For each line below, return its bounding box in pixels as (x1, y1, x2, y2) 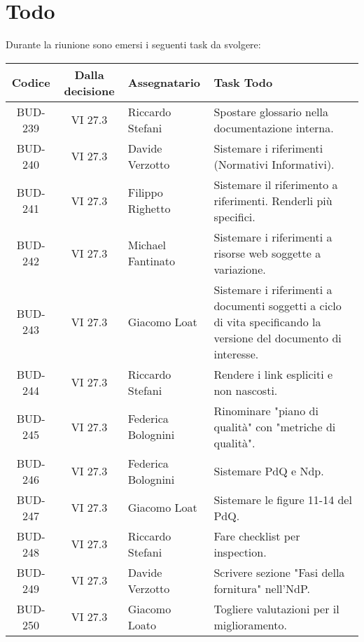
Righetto (127, 200, 171, 217)
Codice (11, 74, 50, 91)
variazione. (213, 260, 266, 277)
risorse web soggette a (213, 244, 321, 261)
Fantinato (127, 253, 176, 270)
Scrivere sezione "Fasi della (213, 564, 345, 580)
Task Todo (213, 74, 273, 91)
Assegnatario (127, 74, 200, 91)
